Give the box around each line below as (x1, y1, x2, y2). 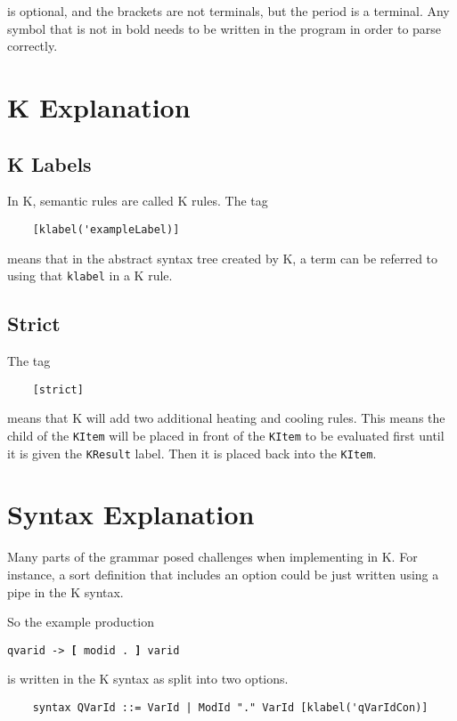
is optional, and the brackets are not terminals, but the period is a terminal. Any (7, 2, 450, 20)
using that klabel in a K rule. (7, 266, 173, 285)
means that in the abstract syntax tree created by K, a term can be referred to (7, 248, 438, 267)
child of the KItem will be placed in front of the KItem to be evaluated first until (7, 425, 445, 444)
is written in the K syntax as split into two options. (7, 669, 289, 688)
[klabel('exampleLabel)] (32, 223, 180, 236)
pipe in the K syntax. (7, 582, 124, 601)
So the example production (7, 612, 154, 631)
